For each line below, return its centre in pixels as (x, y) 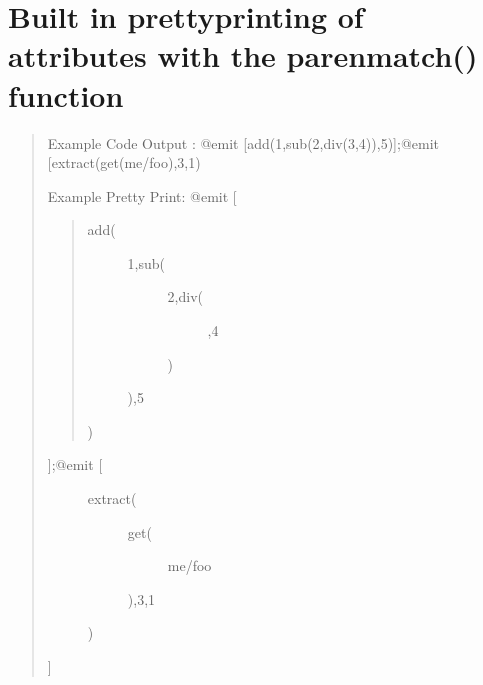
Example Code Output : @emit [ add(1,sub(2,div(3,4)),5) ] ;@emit (243, 142)
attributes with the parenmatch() (243, 55)
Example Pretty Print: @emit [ (142, 195)
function (66, 94)
